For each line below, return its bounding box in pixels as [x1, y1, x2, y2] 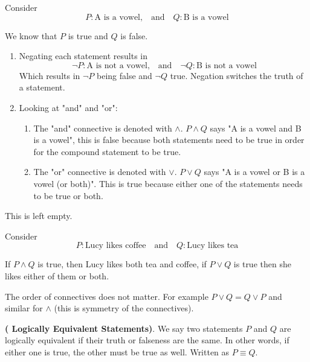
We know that [5, 29, 57, 42]
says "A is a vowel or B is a [204, 165, 305, 178]
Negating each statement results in [19, 49, 147, 62]
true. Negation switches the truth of [170, 69, 303, 81]
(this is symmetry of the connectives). [54, 302, 194, 314]
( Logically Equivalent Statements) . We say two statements [5, 322, 243, 334]
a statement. [19, 81, 65, 94]
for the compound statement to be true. [33, 145, 181, 157]
